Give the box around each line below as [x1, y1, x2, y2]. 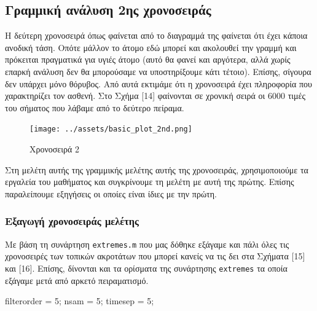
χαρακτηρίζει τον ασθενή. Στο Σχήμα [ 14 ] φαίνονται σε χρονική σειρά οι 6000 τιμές [5, 89, 305, 102]
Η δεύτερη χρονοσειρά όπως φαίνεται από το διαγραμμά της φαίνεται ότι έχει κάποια [5, 29, 308, 42]
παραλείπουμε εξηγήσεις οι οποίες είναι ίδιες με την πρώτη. [5, 187, 217, 200]
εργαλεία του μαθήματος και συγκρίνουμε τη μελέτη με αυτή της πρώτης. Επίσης [5, 175, 294, 188]
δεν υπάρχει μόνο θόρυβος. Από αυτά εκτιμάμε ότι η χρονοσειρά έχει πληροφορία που [5, 77, 313, 90]
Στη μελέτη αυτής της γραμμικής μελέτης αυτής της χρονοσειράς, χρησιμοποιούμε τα [5, 163, 308, 176]
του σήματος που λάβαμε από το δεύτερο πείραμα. [5, 101, 184, 114]
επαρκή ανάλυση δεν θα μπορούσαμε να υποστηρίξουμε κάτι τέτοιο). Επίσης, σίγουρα [5, 65, 311, 77]
